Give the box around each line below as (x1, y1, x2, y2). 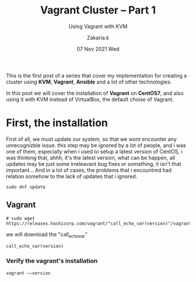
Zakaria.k (86, 34, 110, 41)
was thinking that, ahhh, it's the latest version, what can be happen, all (6, 154, 175, 161)
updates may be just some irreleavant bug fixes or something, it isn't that (6, 160, 181, 167)
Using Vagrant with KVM (68, 23, 128, 30)
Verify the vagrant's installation (6, 257, 98, 265)
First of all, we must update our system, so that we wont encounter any (6, 135, 177, 142)
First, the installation (6, 116, 108, 130)
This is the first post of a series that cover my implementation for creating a (6, 72, 187, 79)
